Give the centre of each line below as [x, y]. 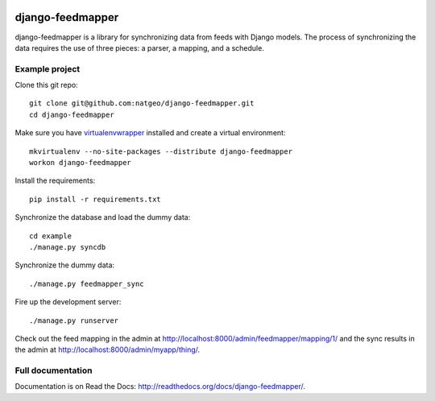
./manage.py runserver [74, 320]
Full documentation [54, 370]
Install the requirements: [55, 180]
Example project [48, 68]
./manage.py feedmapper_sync [87, 283]
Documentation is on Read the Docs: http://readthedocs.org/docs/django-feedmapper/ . [160, 387]
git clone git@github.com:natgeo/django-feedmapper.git [142, 103]
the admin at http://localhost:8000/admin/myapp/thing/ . [108, 349]
